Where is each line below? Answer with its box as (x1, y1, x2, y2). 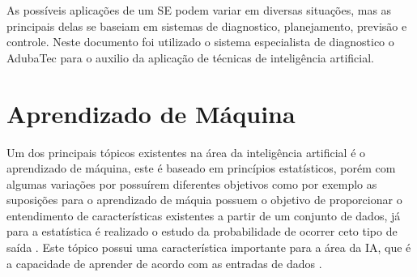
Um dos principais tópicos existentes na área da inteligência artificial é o (6, 143, 366, 160)
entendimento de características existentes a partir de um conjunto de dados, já (6, 207, 401, 224)
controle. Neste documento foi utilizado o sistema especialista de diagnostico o (6, 33, 394, 50)
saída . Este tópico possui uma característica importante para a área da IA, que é (6, 239, 411, 256)
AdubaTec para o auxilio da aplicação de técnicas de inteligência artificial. (6, 49, 374, 66)
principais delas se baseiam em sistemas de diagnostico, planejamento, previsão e (6, 17, 407, 34)
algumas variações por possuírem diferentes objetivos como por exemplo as (6, 175, 377, 192)
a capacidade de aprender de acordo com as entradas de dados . (6, 254, 322, 271)
